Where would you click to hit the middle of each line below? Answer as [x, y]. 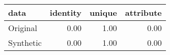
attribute [143, 12]
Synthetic [25, 43]
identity [65, 12]
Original [23, 28]
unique [103, 12]
